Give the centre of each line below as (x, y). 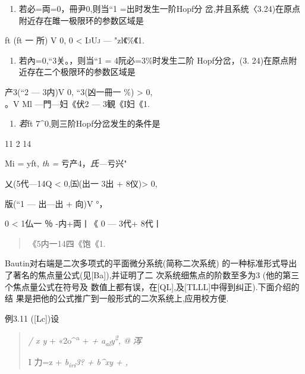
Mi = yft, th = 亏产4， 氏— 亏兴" (66, 163)
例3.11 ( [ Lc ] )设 (32, 318)
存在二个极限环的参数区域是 (81, 72)
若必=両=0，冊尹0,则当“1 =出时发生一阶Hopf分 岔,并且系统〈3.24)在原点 (160, 8)
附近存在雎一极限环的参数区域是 (81, 20)
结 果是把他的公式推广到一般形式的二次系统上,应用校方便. (117, 298)
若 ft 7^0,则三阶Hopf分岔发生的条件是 (89, 123)
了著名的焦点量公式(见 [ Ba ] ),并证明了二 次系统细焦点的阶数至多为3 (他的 (144, 274)
